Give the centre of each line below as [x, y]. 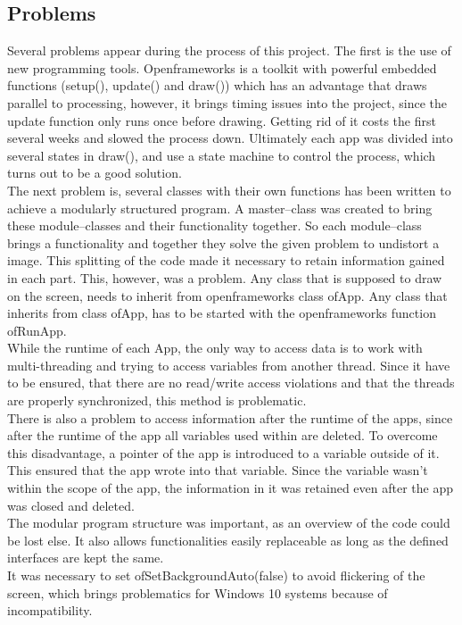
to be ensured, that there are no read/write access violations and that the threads [231, 383]
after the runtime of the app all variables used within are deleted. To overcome [223, 435]
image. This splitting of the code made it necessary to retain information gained [226, 260]
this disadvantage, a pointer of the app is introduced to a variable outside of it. [223, 452]
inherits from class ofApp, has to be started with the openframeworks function [222, 313]
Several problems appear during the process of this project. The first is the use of [229, 50]
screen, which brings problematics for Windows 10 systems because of [198, 592]
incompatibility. [50, 610]
